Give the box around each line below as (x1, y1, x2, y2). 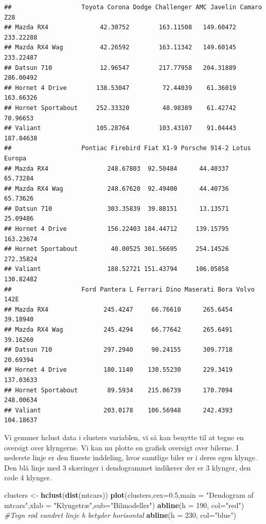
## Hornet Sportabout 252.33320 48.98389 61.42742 (4, 104, 237, 112)
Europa (4, 154, 26, 162)
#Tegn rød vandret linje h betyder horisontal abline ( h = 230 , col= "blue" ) (4, 510, 236, 520)
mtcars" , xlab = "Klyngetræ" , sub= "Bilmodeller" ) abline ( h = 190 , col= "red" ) (4, 499, 244, 510)
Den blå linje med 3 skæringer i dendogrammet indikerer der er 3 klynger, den (4, 462, 251, 473)
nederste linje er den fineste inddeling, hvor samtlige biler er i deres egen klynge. (4, 452, 257, 463)
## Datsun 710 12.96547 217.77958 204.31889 (4, 64, 237, 71)
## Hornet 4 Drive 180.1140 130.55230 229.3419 (4, 366, 233, 374)
